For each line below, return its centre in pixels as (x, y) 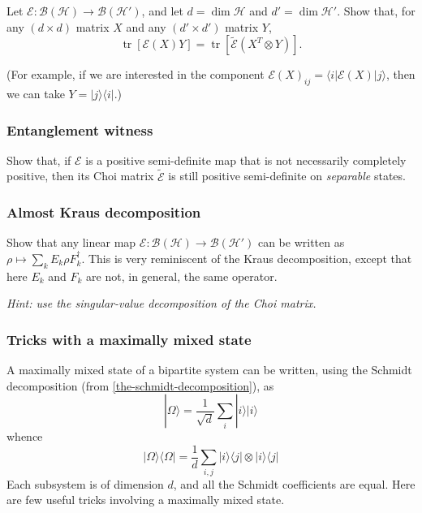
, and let (162, 11)
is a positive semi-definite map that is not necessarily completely (246, 160)
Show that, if (39, 160)
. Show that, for (376, 11)
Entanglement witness (80, 129)
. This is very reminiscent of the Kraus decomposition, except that (247, 259)
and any (146, 26)
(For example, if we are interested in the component (136, 74)
